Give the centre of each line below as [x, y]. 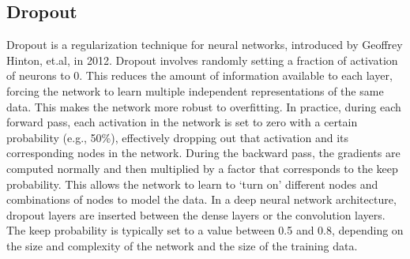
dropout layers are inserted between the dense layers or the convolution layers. [196, 214]
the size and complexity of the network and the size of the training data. [182, 245]
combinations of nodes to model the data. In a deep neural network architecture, [201, 199]
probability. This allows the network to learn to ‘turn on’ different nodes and [192, 184]
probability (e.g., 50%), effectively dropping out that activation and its [178, 137]
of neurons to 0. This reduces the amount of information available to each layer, [199, 75]
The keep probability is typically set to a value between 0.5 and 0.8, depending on [205, 230]
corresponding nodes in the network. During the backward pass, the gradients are [203, 153]
